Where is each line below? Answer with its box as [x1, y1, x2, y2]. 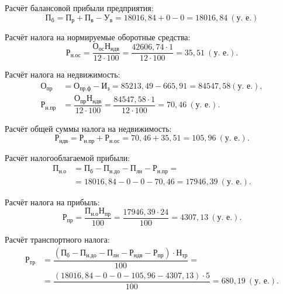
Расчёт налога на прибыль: [5, 195, 100, 208]
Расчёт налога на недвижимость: [5, 68, 120, 80]
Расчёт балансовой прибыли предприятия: [5, 2, 154, 13]
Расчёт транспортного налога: [5, 233, 110, 245]
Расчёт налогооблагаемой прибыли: [5, 151, 130, 163]
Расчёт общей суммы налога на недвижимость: [5, 122, 172, 134]
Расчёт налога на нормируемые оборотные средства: [5, 31, 191, 43]
